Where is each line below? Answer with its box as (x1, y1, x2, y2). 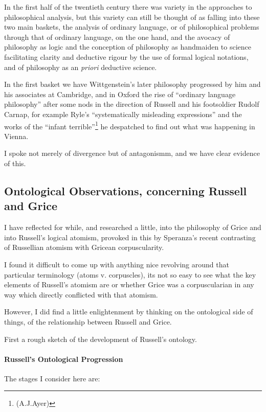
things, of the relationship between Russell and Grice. (4, 316, 172, 327)
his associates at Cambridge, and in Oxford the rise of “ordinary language (4, 88, 236, 99)
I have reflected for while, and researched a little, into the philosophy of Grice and (4, 222, 261, 233)
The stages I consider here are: (4, 373, 100, 383)
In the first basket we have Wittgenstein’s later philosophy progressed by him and (4, 79, 261, 89)
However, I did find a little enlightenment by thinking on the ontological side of (4, 306, 253, 317)
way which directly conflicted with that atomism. (4, 289, 158, 300)
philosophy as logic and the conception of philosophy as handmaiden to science (4, 41, 252, 52)
